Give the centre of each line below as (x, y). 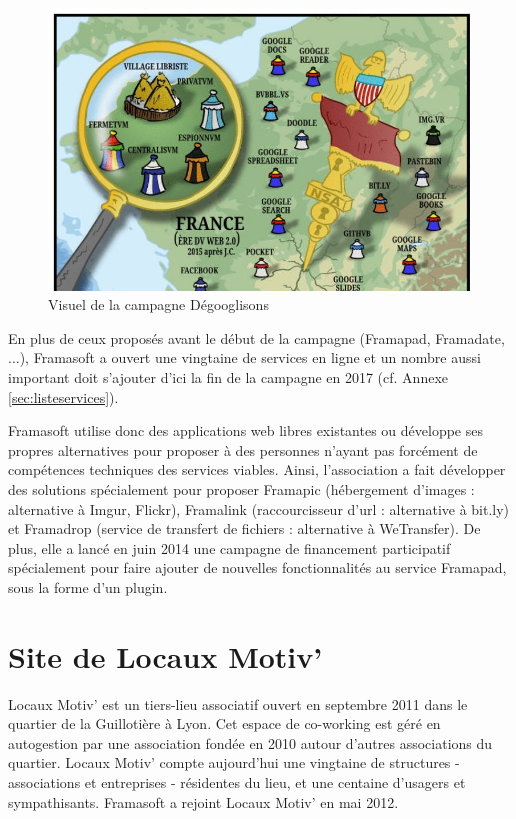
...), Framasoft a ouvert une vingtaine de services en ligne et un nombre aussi (244, 357)
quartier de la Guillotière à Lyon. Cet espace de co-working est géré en (224, 723)
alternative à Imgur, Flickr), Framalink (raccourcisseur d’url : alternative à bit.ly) (259, 508)
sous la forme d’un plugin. (88, 586)
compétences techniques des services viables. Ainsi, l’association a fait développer (257, 469)
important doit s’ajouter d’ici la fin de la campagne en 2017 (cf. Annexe (228, 377)
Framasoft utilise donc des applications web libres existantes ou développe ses (245, 430)
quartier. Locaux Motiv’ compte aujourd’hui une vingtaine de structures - (234, 762)
